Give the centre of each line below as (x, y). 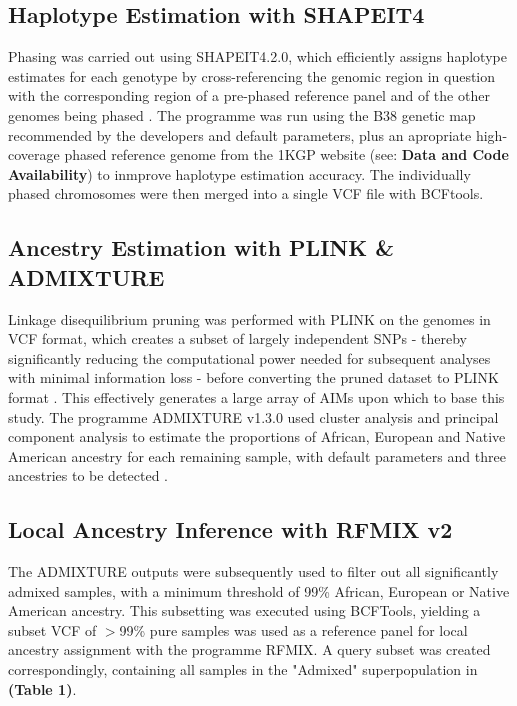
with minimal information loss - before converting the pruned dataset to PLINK (253, 377)
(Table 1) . (42, 688)
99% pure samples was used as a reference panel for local (293, 629)
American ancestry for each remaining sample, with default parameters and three (257, 455)
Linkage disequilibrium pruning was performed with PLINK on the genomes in (249, 318)
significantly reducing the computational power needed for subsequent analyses (249, 357)
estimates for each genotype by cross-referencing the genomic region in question (252, 75)
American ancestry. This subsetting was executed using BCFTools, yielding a (244, 610)
